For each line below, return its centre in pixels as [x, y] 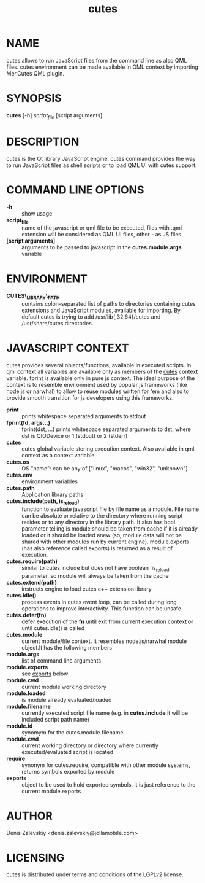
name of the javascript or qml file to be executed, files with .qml [102, 228]
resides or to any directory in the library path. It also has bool [99, 522]
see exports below [45, 674]
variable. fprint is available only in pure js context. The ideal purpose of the [101, 378]
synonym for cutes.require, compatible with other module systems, [106, 765]
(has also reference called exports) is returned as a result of [97, 548]
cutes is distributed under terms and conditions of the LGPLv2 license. [95, 874]
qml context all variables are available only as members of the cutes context [102, 372]
